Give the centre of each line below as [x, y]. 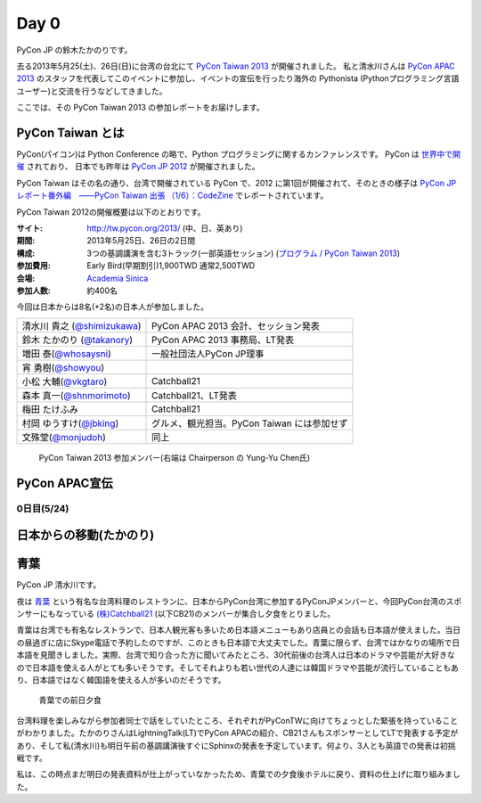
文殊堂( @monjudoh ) [64, 437]
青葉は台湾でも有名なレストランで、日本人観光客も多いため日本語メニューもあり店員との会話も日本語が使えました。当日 [239, 630]
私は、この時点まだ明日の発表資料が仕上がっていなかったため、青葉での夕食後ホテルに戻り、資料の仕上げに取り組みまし [238, 774]
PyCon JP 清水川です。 [59, 585]
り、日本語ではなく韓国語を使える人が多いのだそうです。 [121, 680]
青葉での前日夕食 [70, 701]
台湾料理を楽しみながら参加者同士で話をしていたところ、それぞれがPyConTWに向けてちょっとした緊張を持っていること [237, 720]
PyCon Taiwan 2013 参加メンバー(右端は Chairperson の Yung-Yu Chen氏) [175, 457]
